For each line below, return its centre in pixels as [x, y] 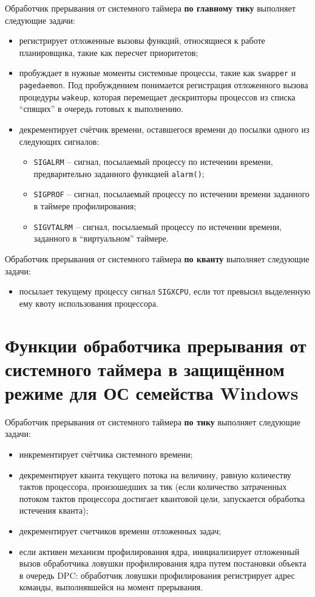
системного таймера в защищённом [145, 368]
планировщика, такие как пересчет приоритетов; [109, 52]
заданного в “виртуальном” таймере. [101, 238]
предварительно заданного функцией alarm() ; [119, 173]
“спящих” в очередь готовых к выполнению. [101, 109]
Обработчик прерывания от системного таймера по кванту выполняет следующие [157, 258]
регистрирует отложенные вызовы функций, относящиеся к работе [142, 40]
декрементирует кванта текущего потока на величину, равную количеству [155, 474]
